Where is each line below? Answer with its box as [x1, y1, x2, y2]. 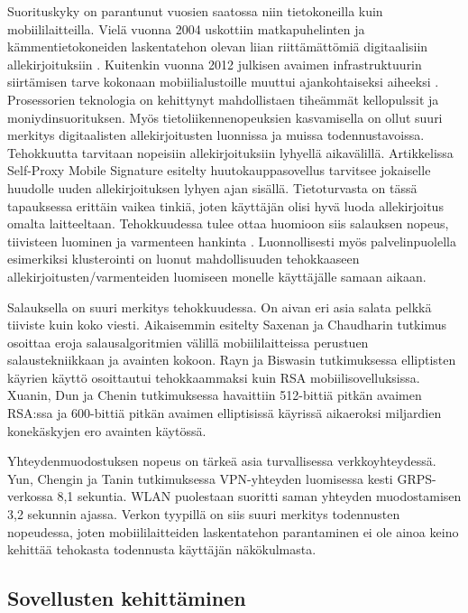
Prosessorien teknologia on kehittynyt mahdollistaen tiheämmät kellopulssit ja [7, 89, 439, 108]
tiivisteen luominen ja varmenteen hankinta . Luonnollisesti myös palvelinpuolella [7, 231, 456, 250]
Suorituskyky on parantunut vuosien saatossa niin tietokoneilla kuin [7, 2, 383, 20]
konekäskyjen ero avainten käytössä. [7, 421, 206, 440]
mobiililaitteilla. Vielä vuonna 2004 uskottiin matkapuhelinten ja [7, 19, 365, 38]
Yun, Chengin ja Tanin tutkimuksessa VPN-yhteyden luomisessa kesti [7, 469, 393, 488]
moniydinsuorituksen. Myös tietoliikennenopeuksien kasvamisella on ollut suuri [7, 107, 443, 126]
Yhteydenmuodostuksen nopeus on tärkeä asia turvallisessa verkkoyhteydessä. [7, 451, 436, 470]
